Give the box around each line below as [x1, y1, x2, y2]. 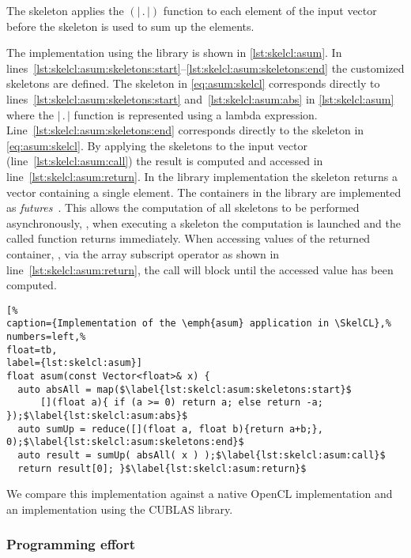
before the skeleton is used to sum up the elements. [6, 17, 255, 34]
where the [6, 106, 54, 123]
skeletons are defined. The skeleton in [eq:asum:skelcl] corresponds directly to [6, 75, 380, 92]
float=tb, [6, 344, 58, 356]
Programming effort [6, 534, 136, 554]
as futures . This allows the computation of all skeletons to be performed [6, 199, 360, 216]
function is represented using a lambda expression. [74, 106, 318, 123]
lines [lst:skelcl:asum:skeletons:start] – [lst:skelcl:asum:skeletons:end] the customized [6, 59, 405, 76]
